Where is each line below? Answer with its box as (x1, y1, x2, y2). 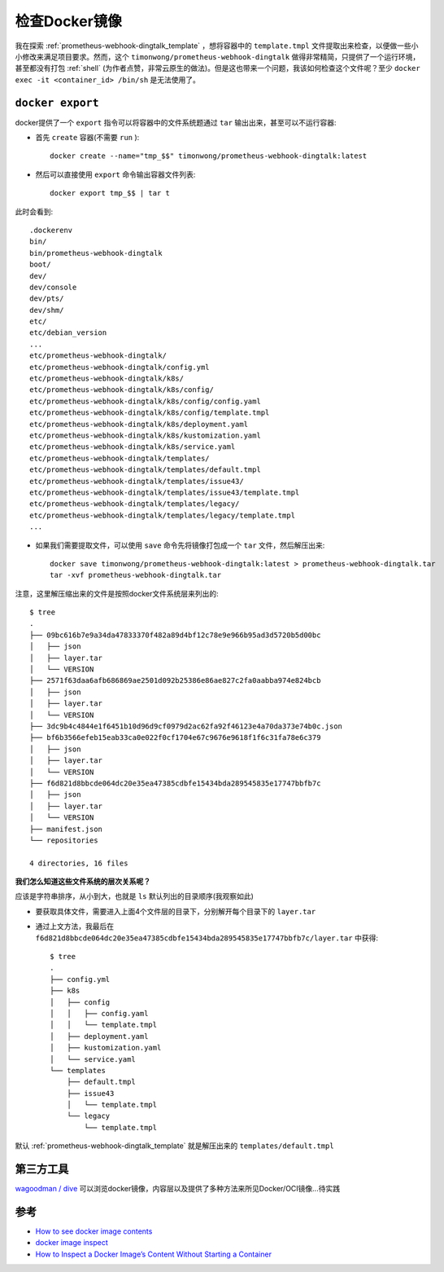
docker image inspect (35, 1238, 109, 1248)
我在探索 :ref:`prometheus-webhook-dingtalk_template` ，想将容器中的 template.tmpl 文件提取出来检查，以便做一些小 (15, 41, 419, 51)
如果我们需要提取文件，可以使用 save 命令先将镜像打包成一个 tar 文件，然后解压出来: (35, 540, 325, 550)
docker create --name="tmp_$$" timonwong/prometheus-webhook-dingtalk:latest (50, 152, 368, 161)
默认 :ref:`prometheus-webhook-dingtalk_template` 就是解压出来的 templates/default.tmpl (15, 1141, 334, 1151)
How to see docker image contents (35, 1226, 153, 1236)
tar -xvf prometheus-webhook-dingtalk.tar (50, 570, 222, 580)
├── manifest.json (29, 824, 103, 834)
